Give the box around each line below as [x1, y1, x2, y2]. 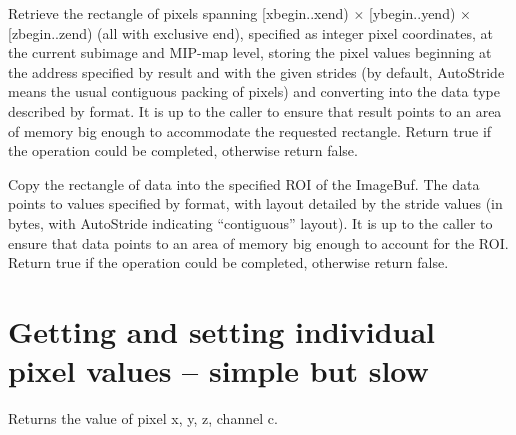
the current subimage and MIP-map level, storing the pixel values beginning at [8, 42, 492, 63]
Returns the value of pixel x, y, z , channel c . [8, 408, 278, 429]
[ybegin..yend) [369, 3, 456, 23]
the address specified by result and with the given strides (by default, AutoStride [8, 61, 505, 82]
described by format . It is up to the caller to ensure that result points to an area [8, 100, 502, 121]
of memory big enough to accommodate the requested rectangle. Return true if [8, 120, 492, 141]
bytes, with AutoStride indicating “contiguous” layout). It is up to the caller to [8, 212, 493, 233]
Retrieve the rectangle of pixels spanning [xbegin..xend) [8, 3, 349, 23]
